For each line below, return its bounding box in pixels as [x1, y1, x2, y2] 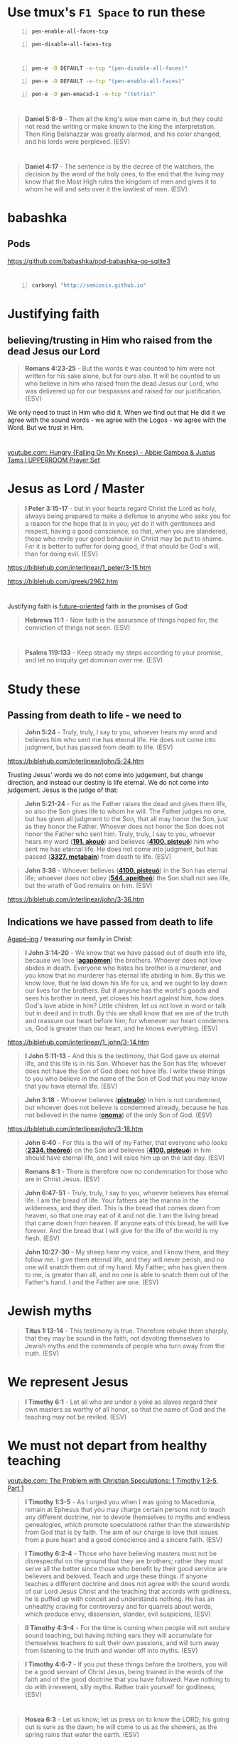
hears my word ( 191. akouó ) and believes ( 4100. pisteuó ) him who [24, 837, 219, 846]
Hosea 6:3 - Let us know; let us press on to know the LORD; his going [24, 1716, 229, 1724]
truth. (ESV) [24, 1349, 60, 1358]
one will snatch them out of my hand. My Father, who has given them [24, 1263, 227, 1272]
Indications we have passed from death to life [7, 916, 213, 928]
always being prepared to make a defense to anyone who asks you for [24, 512, 231, 520]
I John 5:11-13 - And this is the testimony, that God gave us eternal [24, 1052, 220, 1060]
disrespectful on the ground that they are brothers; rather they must [24, 1557, 224, 1565]
